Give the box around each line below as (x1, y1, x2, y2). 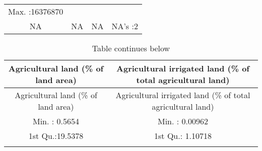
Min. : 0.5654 (32, 115, 80, 127)
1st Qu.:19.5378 (28, 130, 84, 141)
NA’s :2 (111, 20, 138, 32)
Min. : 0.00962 (157, 115, 209, 127)
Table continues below (92, 42, 170, 54)
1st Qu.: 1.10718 (154, 130, 212, 141)
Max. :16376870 (8, 6, 63, 17)
